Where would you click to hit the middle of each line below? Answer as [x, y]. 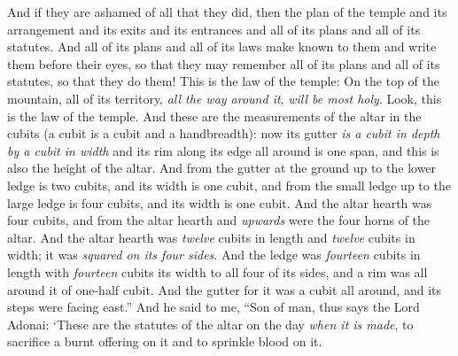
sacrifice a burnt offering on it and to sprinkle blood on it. [165, 341]
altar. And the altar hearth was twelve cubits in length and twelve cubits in [211, 237]
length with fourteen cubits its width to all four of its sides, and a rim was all [217, 271]
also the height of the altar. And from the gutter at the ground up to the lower [222, 168]
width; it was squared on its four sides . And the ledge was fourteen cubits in [214, 255]
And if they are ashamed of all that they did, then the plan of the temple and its [227, 12]
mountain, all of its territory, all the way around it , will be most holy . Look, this [225, 98]
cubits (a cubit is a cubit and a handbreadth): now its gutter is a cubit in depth [224, 133]
